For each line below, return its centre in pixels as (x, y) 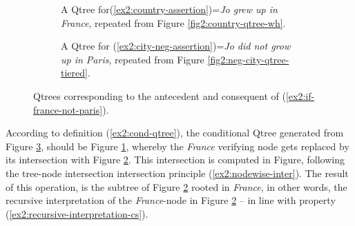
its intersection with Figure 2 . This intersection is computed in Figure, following (175, 160)
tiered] (74, 73)
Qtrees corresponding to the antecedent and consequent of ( (160, 95)
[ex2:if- (300, 95)
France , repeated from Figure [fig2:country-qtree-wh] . (173, 22)
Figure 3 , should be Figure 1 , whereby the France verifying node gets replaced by (177, 146)
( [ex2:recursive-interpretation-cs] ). (77, 213)
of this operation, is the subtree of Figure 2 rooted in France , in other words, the (176, 186)
